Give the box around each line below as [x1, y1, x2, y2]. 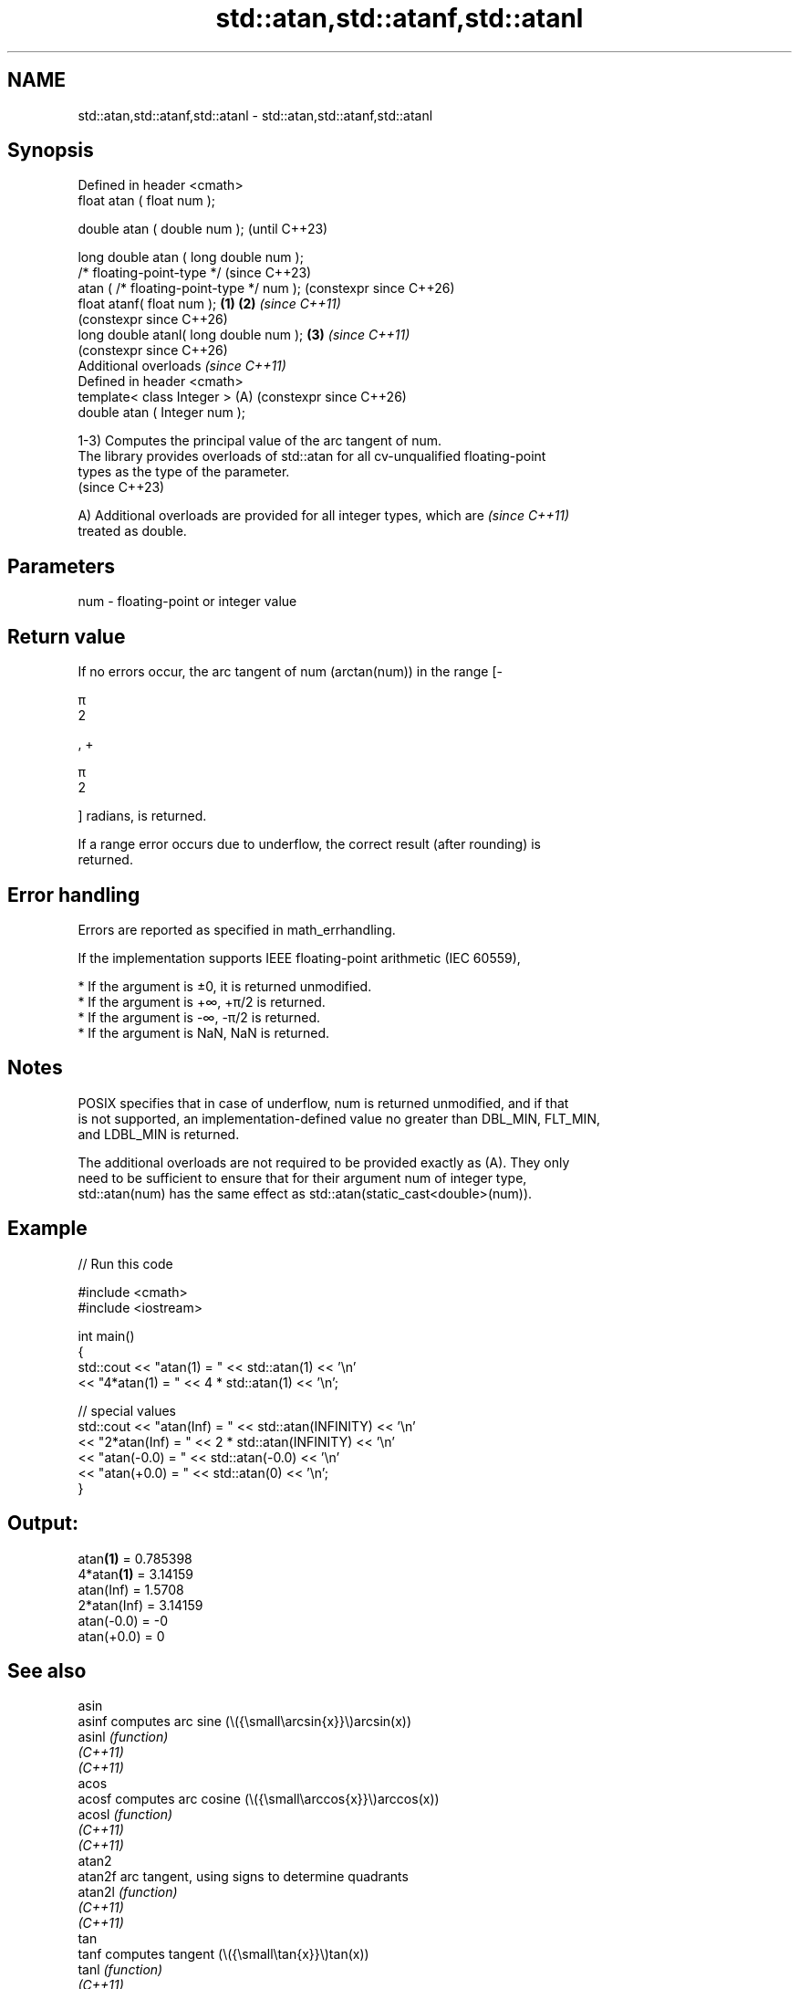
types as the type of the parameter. [78, 464, 290, 480]
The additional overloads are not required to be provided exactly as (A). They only [78, 1154, 570, 1170]
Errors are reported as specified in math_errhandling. [78, 921, 396, 937]
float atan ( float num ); [78, 193, 216, 209]
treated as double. [78, 523, 187, 539]
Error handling [7, 883, 140, 906]
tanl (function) [78, 1962, 163, 1978]
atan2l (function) [78, 1884, 178, 1900]
